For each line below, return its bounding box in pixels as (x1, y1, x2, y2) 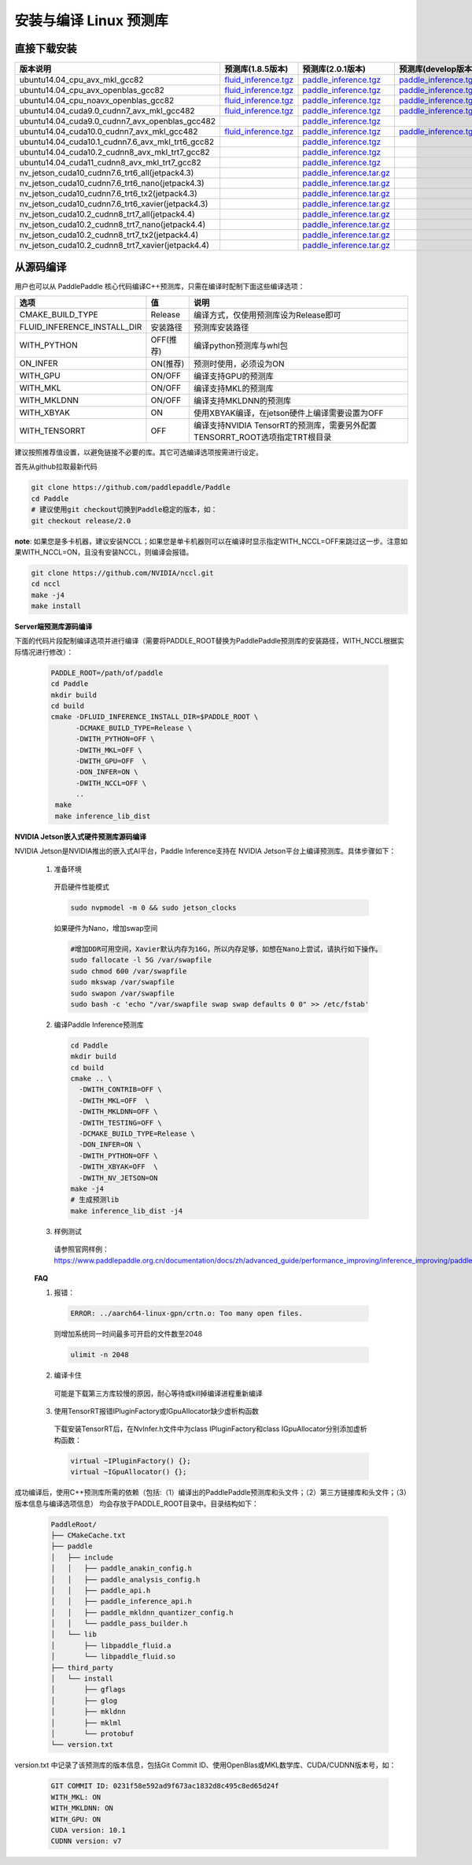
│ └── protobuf (50, 1729, 135, 1738)
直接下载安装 (14, 42, 77, 55)
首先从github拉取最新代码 (14, 462, 98, 472)
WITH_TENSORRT (19, 425, 86, 436)
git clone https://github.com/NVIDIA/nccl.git (31, 568, 214, 577)
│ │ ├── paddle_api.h (50, 1585, 151, 1595)
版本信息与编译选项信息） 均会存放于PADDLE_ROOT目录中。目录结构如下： (14, 1499, 259, 1508)
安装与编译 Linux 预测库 (14, 12, 168, 29)
